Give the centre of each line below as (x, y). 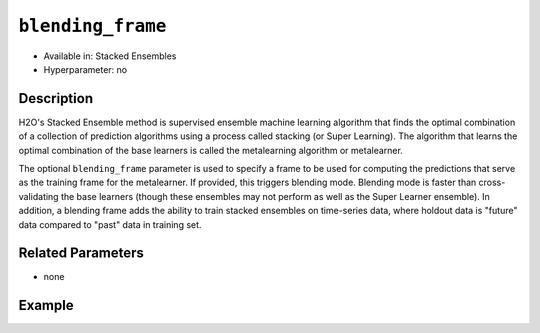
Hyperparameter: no (85, 69)
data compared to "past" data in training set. (110, 224)
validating (38, 196)
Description (56, 98)
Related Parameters (81, 253)
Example (46, 305)
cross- (492, 182)
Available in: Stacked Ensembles (110, 56)
